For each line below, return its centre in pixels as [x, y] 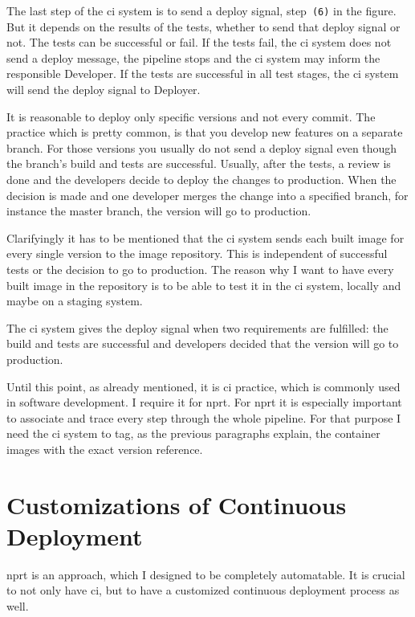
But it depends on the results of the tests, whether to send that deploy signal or [203, 26]
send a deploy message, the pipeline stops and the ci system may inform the [193, 57]
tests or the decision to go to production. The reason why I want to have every [200, 269]
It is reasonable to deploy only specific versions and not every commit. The [191, 116]
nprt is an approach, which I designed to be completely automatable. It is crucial [206, 574]
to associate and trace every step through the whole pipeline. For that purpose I [204, 417]
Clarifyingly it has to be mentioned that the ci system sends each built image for [205, 237]
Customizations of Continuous [177, 504]
